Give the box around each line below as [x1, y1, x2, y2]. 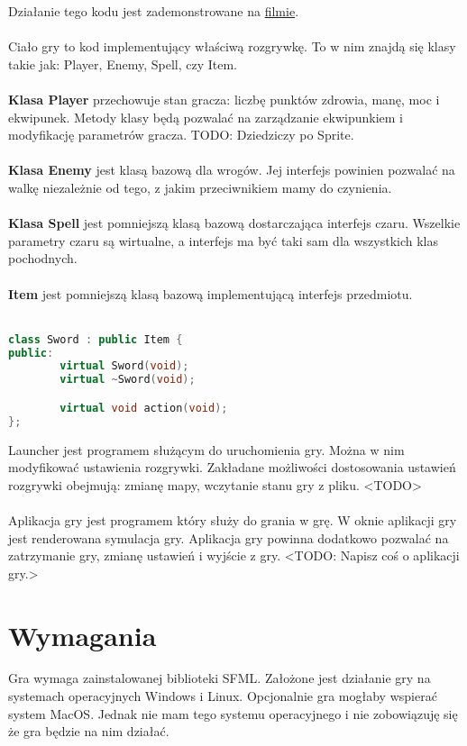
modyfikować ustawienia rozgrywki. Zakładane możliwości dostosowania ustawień [8, 458, 456, 477]
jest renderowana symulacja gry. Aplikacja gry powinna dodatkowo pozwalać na [8, 528, 449, 547]
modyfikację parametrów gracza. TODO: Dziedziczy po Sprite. [8, 125, 354, 144]
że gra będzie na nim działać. [8, 722, 169, 741]
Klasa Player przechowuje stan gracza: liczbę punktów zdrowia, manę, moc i [8, 89, 440, 108]
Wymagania [8, 616, 157, 653]
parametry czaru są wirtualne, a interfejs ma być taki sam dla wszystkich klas [8, 231, 439, 250]
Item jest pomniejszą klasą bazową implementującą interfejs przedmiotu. [8, 284, 413, 303]
